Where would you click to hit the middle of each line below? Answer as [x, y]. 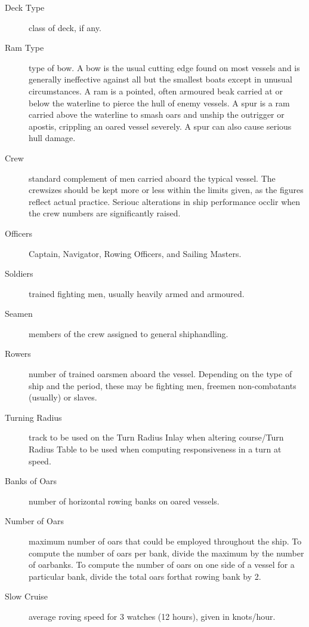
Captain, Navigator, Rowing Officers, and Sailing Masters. [135, 253]
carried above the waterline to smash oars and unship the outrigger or [157, 114]
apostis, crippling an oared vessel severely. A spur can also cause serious [160, 126]
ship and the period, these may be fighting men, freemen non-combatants [163, 385]
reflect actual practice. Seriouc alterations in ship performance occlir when [165, 201]
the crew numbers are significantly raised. [105, 213]
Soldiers [19, 273]
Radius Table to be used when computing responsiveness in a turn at [155, 449]
